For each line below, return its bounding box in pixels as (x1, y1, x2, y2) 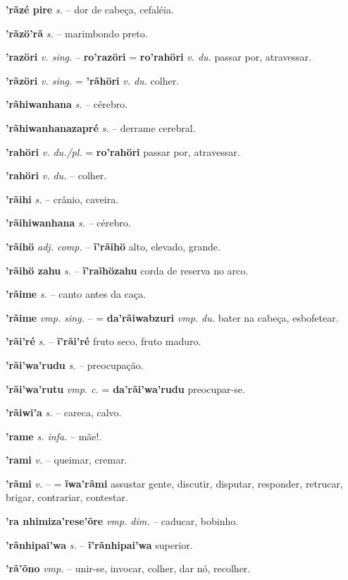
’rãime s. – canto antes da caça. (6, 286, 146, 301)
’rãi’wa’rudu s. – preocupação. (6, 357, 144, 372)
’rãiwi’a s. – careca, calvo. (6, 405, 122, 420)
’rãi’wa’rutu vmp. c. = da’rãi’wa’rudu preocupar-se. (6, 381, 245, 396)
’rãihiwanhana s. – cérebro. (6, 215, 131, 230)
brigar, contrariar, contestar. (6, 490, 128, 505)
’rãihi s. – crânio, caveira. (6, 191, 119, 206)
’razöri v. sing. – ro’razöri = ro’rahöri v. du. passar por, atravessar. (6, 49, 311, 64)
